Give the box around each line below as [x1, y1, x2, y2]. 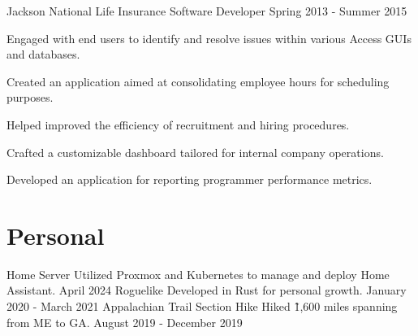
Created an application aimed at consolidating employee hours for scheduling [6, 72, 390, 89]
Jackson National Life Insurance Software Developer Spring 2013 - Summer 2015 [6, 2, 407, 19]
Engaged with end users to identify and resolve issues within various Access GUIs [6, 29, 412, 46]
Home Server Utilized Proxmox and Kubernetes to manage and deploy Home [6, 265, 390, 282]
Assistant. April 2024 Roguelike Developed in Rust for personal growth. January [6, 281, 407, 299]
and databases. [6, 46, 80, 63]
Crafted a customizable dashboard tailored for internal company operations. [6, 143, 384, 160]
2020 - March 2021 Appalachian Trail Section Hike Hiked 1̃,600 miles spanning [6, 298, 398, 315]
